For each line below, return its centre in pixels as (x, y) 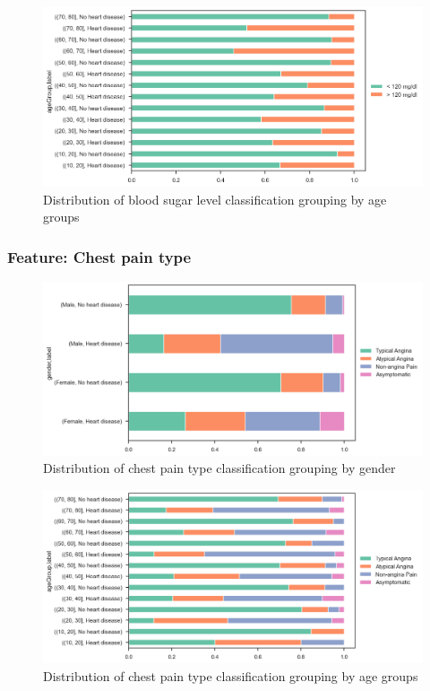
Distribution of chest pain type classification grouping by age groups (231, 675)
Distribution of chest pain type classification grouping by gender (219, 468)
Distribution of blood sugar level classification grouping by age (215, 199)
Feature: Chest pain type (99, 256)
